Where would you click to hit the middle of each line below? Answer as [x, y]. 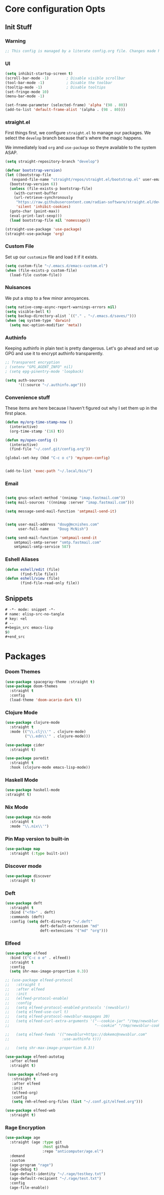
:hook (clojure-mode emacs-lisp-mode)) [50, 768]
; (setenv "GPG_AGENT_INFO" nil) [39, 367]
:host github [55, 1147]
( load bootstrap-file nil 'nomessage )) [50, 220]
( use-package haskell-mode [32, 790]
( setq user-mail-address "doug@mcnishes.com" [52, 524]
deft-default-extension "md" [69, 926]
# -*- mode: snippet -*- [30, 609]
